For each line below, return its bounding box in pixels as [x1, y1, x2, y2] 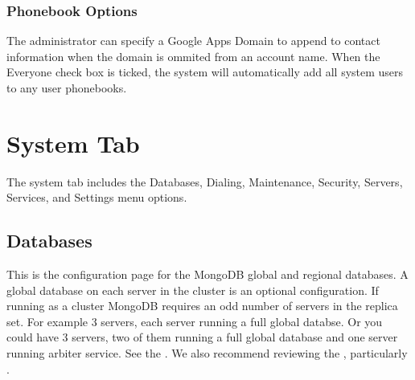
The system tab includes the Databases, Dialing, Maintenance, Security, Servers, [6, 173, 403, 190]
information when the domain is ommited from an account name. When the [6, 47, 380, 64]
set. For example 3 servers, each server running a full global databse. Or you [6, 313, 383, 329]
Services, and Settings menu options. [6, 189, 187, 206]
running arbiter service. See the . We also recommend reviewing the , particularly [6, 345, 408, 362]
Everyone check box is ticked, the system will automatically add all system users [6, 63, 404, 80]
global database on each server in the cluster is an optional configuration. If [6, 281, 379, 298]
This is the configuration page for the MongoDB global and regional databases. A [6, 266, 409, 283]
